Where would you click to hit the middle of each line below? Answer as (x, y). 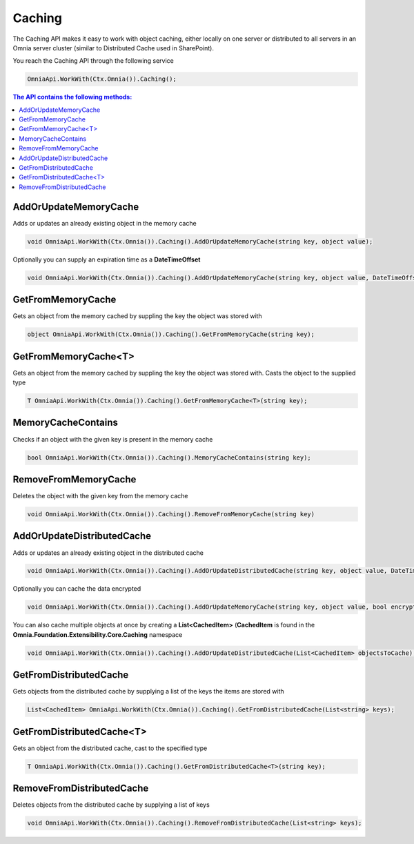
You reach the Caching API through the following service (93, 61)
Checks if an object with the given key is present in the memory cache (113, 439)
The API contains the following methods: (72, 97)
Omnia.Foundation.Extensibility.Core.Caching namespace (98, 634)
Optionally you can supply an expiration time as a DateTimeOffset (107, 259)
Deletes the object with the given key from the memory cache (100, 496)
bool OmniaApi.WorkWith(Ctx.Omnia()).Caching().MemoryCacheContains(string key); (169, 458)
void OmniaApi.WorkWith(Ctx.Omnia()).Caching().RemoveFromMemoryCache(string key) (171, 514)
